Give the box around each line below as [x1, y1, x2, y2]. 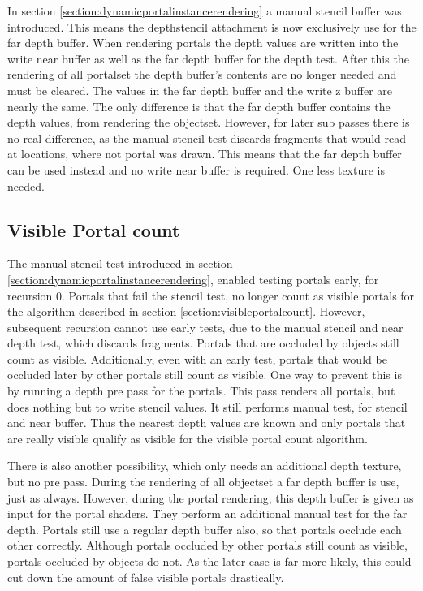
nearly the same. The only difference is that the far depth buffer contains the [7, 97, 391, 114]
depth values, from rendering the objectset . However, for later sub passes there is [7, 114, 410, 131]
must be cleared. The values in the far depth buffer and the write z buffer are [7, 81, 393, 98]
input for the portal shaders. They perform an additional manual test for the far [7, 505, 408, 522]
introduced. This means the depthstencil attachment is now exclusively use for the [7, 18, 417, 35]
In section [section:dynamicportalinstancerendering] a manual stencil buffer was [7, 2, 402, 19]
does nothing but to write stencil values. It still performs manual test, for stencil [7, 398, 408, 415]
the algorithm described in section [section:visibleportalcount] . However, [7, 303, 365, 320]
